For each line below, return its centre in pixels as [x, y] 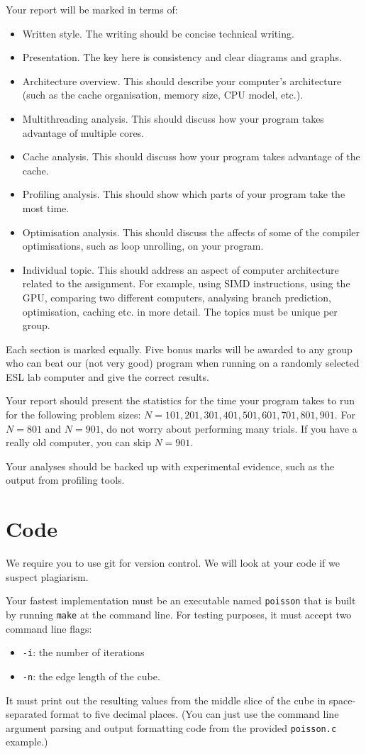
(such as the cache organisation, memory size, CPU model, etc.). [163, 95]
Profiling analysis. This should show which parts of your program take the [184, 194]
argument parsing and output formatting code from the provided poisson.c [171, 727]
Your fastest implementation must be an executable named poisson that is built [181, 600]
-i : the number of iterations [83, 652]
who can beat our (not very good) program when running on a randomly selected [183, 363]
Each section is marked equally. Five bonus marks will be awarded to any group [179, 349]
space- [342, 700]
